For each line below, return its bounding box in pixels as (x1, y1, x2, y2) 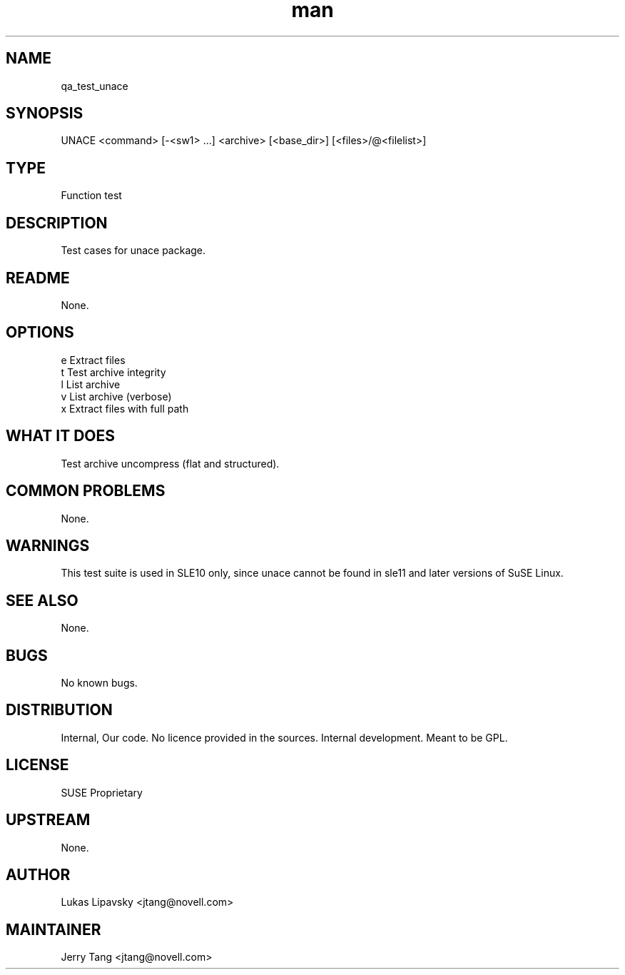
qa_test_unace (61, 79, 128, 92)
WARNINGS (6, 536, 90, 555)
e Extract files (61, 353, 126, 366)
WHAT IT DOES (6, 427, 116, 445)
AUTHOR (6, 865, 71, 884)
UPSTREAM (6, 811, 91, 829)
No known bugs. (61, 677, 138, 689)
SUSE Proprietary (61, 786, 143, 799)
